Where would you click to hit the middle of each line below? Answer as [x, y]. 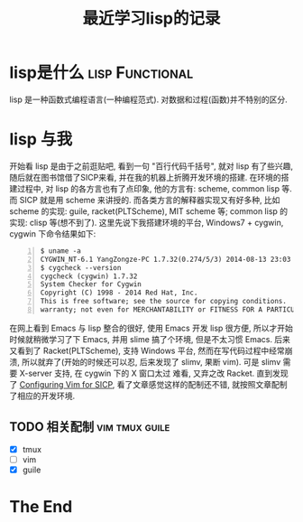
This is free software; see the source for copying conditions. [163, 302]
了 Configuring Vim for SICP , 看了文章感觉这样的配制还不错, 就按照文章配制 [148, 384]
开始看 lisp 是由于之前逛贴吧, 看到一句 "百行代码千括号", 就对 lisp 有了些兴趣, [151, 166]
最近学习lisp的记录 [151, 19]
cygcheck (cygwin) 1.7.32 [89, 276]
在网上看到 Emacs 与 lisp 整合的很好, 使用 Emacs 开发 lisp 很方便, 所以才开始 [151, 328]
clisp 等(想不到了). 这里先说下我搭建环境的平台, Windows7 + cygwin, [156, 222]
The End [41, 507]
